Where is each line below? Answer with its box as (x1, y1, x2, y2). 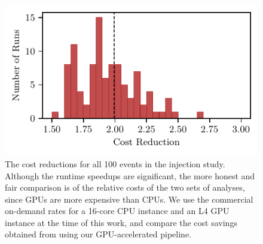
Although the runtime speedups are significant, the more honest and (5, 169, 255, 182)
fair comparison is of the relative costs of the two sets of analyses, (5, 181, 245, 194)
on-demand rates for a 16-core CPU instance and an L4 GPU (5, 204, 230, 217)
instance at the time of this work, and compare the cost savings (5, 216, 237, 228)
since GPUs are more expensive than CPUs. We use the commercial (5, 192, 253, 205)
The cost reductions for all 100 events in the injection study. (5, 157, 225, 170)
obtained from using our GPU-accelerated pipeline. (5, 228, 192, 240)
